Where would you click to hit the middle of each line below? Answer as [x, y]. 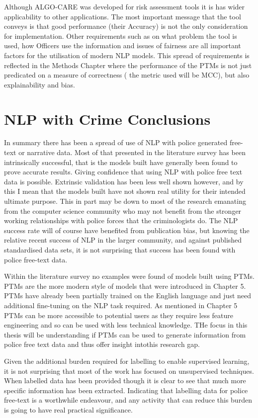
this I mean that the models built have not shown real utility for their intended [125, 191]
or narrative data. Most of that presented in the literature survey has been [132, 152]
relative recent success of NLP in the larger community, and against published [123, 240]
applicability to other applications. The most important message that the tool [123, 16]
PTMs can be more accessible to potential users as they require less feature [119, 315]
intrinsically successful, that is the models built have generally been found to [121, 162]
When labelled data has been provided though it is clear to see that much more [125, 380]
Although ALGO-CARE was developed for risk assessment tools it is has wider [125, 6]
